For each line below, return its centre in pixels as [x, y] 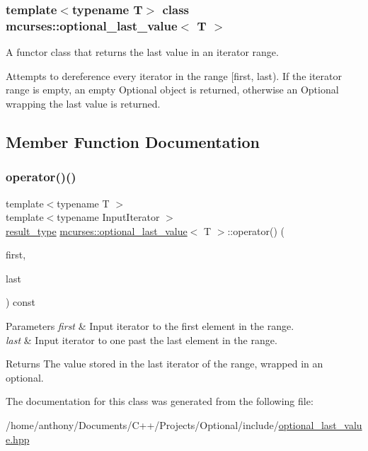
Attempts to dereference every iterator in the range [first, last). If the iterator [174, 75]
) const [21, 302]
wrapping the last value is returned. [83, 103]
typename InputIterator [108, 217]
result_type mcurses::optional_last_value [97, 230]
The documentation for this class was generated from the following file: [160, 401]
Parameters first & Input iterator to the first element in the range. [150, 326]
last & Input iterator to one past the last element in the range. [142, 339]
